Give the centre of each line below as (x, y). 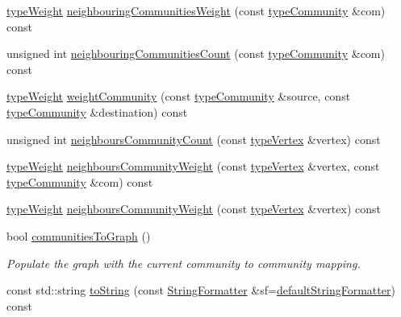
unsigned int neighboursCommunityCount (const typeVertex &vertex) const (194, 139)
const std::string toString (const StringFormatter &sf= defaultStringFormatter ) (201, 290)
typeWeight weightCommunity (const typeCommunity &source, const (179, 96)
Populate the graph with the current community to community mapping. (184, 263)
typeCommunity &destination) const (97, 111)
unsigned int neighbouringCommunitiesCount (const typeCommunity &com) (196, 54)
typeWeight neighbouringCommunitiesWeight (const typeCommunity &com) (196, 10)
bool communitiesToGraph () (79, 235)
